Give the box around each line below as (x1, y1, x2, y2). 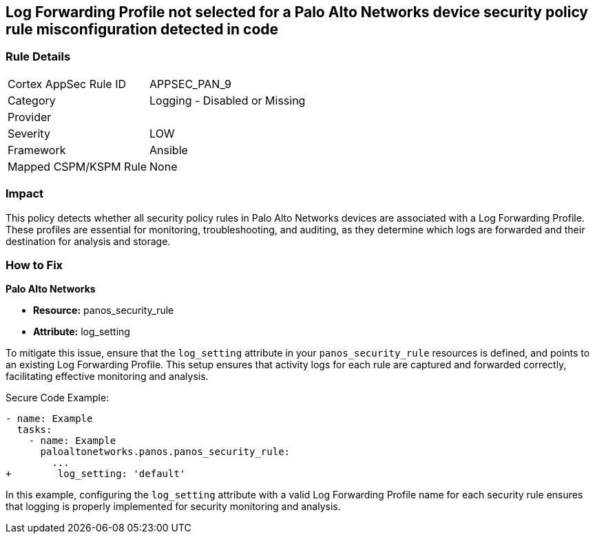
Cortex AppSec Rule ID (8, 76, 127, 91)
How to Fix (6, 257, 63, 272)
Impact (6, 187, 44, 201)
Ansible (149, 142, 188, 157)
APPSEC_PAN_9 (149, 76, 231, 91)
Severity (8, 126, 50, 140)
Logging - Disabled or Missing (149, 93, 306, 107)
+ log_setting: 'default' (6, 468, 186, 480)
